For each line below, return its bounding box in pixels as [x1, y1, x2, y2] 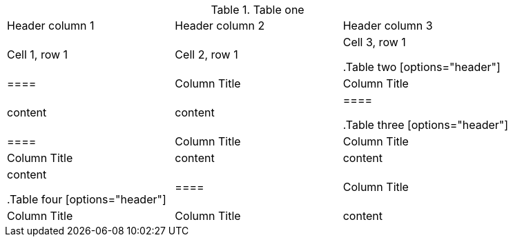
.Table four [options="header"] [7, 192, 166, 206]
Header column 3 [342, 19, 433, 32]
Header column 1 [7, 19, 95, 32]
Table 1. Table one [211, 3, 304, 17]
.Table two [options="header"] [342, 60, 501, 74]
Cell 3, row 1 [342, 35, 406, 49]
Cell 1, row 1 [7, 48, 68, 61]
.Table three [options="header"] [342, 118, 509, 132]
